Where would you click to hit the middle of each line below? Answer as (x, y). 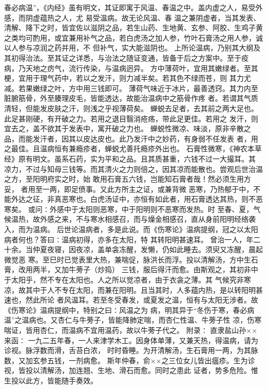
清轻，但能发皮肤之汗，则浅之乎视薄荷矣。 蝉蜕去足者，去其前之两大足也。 (131, 108)
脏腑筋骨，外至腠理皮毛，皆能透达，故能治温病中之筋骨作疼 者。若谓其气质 (131, 98)
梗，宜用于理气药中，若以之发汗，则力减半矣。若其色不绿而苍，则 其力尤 (128, 78)
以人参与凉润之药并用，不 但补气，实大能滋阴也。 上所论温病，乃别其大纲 (129, 48)
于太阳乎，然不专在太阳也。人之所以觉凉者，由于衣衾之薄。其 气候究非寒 (128, 280)
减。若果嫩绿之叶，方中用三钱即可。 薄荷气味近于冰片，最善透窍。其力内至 (131, 88)
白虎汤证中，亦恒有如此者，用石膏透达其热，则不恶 (176, 199)
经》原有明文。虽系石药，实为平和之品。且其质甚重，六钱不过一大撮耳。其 (130, 158)
